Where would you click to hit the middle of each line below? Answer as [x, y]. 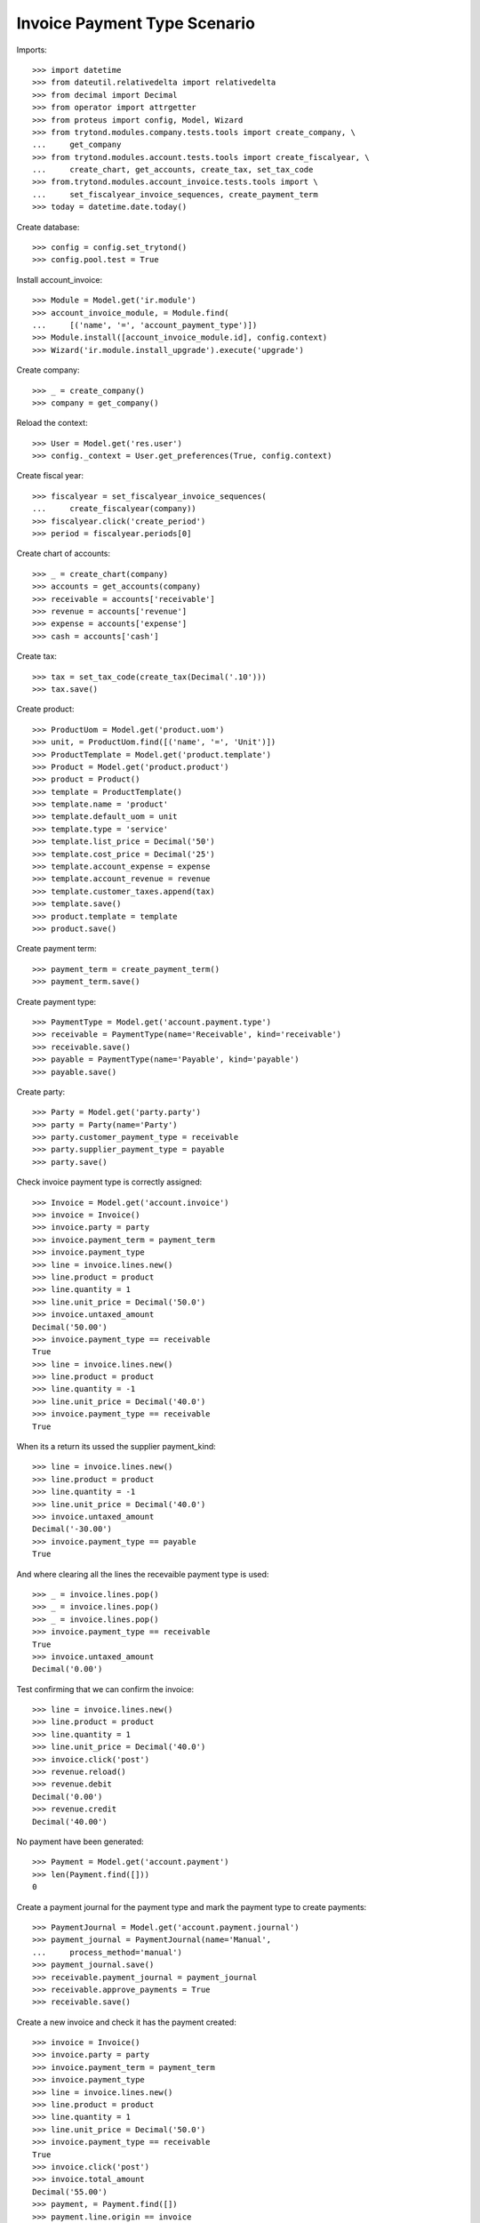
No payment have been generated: [80, 1842]
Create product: [45, 709]
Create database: [48, 227]
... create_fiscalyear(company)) [115, 509]
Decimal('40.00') [70, 1822]
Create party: [41, 1091]
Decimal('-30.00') [72, 1529]
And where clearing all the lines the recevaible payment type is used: [143, 1574]
